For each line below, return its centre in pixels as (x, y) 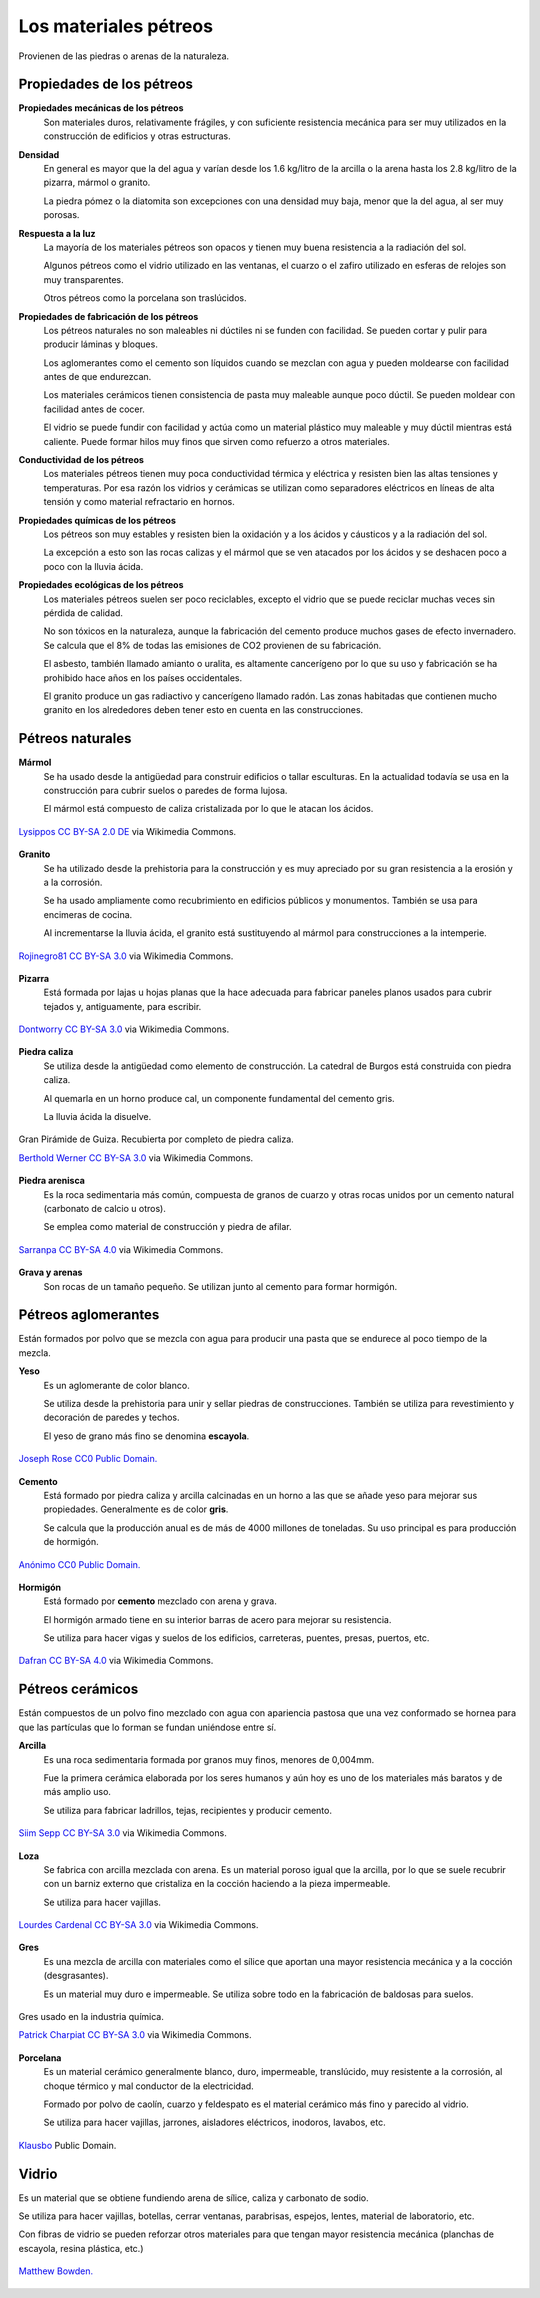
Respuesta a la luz (57, 233)
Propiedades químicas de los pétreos (97, 520)
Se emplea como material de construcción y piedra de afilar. (167, 1227)
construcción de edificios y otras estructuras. (137, 136)
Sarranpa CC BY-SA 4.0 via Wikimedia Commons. (121, 1249)
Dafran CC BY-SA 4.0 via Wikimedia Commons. (116, 1661)
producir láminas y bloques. (101, 344)
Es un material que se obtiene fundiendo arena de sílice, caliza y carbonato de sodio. (193, 2197)
